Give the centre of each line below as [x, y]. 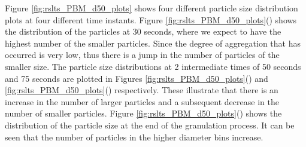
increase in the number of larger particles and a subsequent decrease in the [142, 101]
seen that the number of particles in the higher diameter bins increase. [134, 137]
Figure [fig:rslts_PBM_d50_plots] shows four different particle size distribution [152, 8]
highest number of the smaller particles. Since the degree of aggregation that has [153, 43]
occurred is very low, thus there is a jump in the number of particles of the [142, 55]
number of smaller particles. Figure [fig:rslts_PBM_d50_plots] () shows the [143, 113]
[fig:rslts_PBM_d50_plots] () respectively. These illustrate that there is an [142, 90]
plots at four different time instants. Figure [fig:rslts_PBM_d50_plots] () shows [151, 19]
